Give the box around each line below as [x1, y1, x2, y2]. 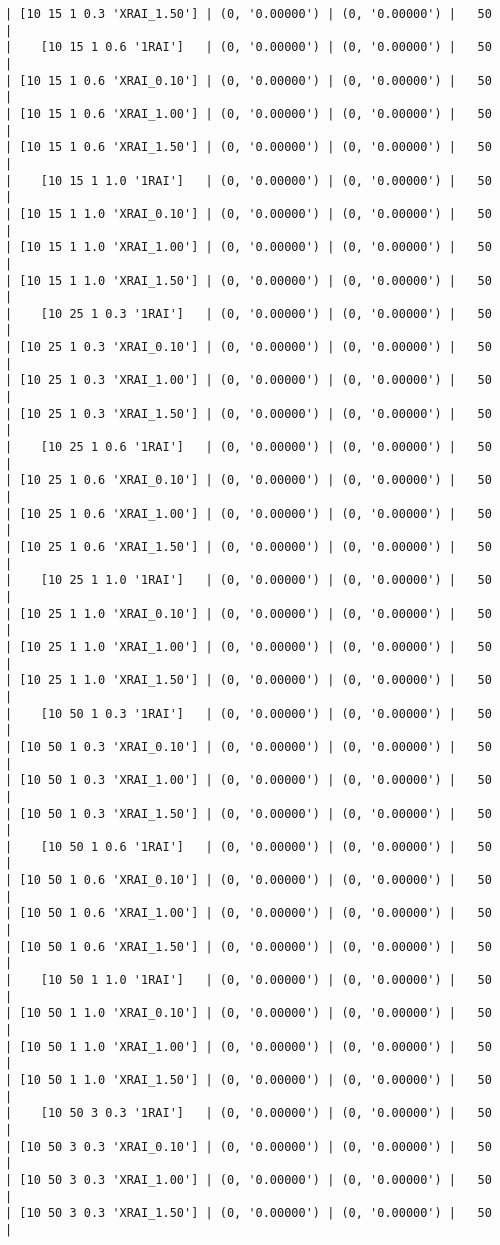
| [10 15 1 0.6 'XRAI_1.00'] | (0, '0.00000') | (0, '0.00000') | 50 [5, 106, 492, 121]
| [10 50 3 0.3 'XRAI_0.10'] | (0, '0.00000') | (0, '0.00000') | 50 [5, 1139, 492, 1154]
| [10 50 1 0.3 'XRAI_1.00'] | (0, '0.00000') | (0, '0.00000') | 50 [5, 773, 492, 788]
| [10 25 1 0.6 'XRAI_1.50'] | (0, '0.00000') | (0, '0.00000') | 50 [5, 540, 492, 554]
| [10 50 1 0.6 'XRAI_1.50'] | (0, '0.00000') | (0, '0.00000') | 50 [5, 939, 492, 954]
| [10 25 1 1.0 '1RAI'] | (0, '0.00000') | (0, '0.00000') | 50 [5, 573, 492, 588]
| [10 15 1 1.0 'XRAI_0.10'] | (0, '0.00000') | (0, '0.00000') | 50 [5, 206, 492, 221]
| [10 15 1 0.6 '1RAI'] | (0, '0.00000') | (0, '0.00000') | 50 [5, 40, 492, 55]
